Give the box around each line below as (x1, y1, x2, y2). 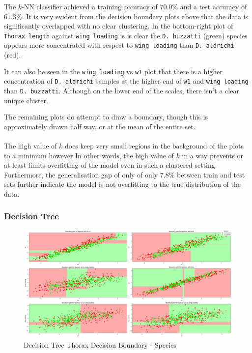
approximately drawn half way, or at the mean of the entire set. (4, 121, 196, 131)
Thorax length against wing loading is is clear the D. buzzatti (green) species (4, 30, 248, 40)
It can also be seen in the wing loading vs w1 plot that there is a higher (4, 66, 223, 76)
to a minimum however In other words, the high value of (4, 150, 174, 160)
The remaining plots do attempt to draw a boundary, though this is (4, 112, 208, 122)
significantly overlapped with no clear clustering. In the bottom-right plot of (4, 21, 233, 31)
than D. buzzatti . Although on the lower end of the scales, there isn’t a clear (4, 86, 239, 95)
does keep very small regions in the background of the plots (64, 141, 244, 151)
